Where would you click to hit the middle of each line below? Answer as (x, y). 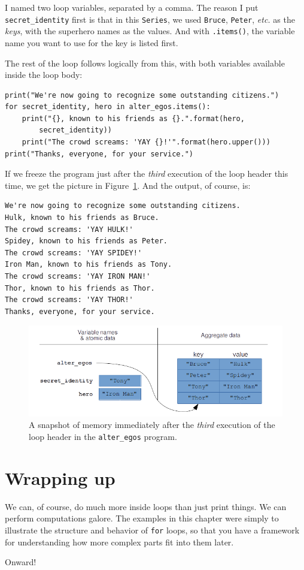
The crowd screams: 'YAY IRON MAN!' (78, 276)
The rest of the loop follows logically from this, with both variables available (145, 63)
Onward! (21, 562)
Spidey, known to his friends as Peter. (86, 241)
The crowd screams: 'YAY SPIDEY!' (74, 253)
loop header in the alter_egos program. (103, 436)
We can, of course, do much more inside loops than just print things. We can (146, 506)
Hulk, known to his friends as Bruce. (82, 218)
